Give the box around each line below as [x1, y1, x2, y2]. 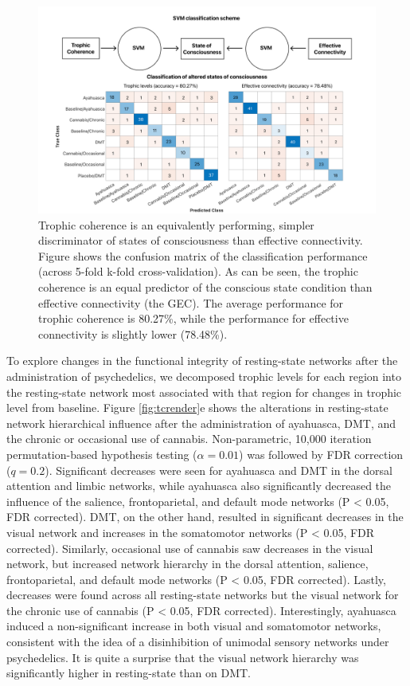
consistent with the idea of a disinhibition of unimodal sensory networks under [6, 633, 389, 650]
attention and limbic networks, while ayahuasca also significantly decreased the [6, 477, 392, 494]
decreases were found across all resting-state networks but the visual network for [6, 586, 399, 603]
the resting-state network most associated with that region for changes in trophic [6, 383, 402, 400]
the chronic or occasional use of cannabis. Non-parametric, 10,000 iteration [6, 430, 372, 447]
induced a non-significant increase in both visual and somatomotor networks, [6, 617, 381, 634]
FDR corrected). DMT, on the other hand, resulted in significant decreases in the [6, 508, 404, 525]
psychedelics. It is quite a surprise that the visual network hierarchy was [6, 649, 359, 665]
